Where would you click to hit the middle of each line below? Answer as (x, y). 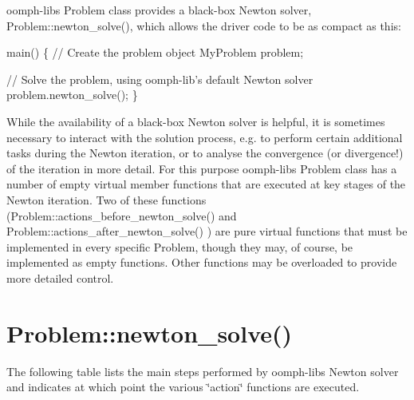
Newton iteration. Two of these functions (106, 199)
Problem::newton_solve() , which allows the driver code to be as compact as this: (204, 25)
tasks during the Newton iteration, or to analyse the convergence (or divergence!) (205, 153)
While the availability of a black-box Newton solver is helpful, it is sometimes (196, 121)
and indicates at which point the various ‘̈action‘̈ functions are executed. (183, 387)
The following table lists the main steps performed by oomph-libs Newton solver (203, 371)
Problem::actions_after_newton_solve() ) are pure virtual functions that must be (207, 231)
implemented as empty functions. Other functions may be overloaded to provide (202, 262)
